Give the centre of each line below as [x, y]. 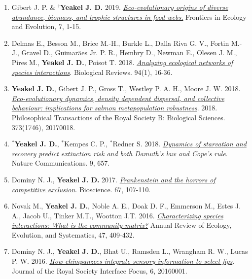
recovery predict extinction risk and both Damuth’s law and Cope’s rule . [120, 153]
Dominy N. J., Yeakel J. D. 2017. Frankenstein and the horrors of [113, 179]
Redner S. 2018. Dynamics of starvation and [180, 144]
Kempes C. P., [86, 144]
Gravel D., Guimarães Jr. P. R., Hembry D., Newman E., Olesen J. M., [129, 52]
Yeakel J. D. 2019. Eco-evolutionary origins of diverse [144, 7]
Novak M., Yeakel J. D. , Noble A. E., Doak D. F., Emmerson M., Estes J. [126, 206]
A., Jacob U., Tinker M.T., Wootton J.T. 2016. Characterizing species [117, 215]
